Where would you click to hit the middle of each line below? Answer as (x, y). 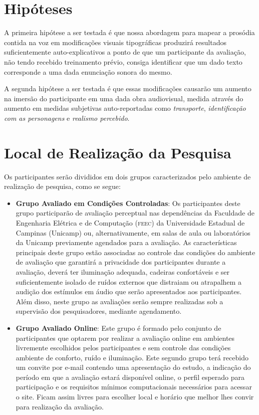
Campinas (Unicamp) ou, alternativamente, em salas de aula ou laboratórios (133, 232)
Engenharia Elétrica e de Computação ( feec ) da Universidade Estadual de (130, 222)
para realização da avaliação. (60, 406)
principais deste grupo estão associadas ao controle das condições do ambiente (136, 252)
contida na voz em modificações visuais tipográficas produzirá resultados (115, 42)
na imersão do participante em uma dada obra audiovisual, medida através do (124, 98)
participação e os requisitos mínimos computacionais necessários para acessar (134, 387)
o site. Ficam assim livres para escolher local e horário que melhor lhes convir (135, 397)
